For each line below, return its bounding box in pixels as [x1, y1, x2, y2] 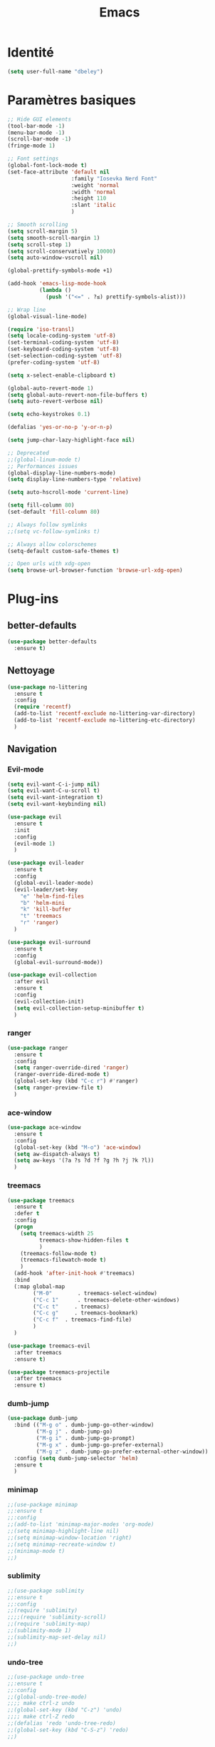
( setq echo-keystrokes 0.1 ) [7, 411, 91, 418]
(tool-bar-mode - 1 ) [7, 122, 65, 129]
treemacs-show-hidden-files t [38, 1236, 130, 1244]
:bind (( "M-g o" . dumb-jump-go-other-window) [14, 1422, 154, 1429]
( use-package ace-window [7, 1124, 81, 1131]
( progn [14, 1223, 33, 1231]
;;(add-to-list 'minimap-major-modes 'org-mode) [7, 1521, 154, 1528]
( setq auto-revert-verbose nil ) [7, 397, 103, 405]
